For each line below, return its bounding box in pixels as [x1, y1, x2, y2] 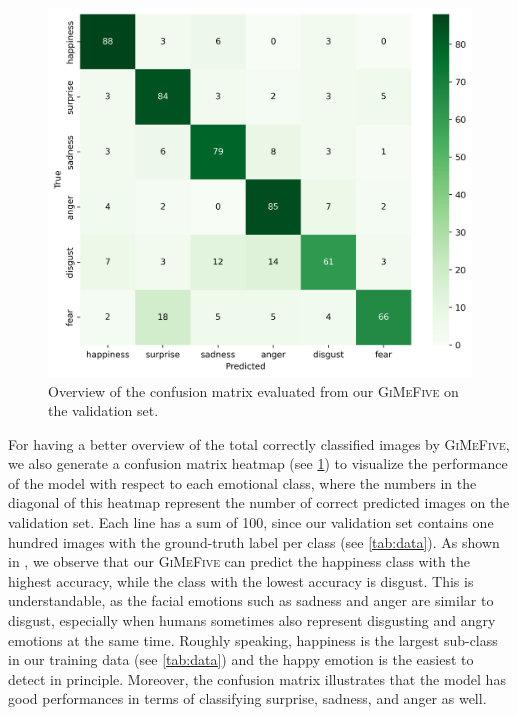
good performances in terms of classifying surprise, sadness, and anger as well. [8, 688, 487, 709]
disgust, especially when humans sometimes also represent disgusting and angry [8, 610, 496, 631]
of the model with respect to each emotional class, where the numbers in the [8, 472, 477, 493]
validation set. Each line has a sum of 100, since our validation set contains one [8, 512, 494, 533]
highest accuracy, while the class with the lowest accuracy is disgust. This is [8, 570, 474, 591]
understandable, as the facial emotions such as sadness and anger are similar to [8, 590, 494, 611]
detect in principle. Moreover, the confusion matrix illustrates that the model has [8, 668, 506, 689]
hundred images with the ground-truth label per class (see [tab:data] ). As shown [8, 531, 500, 552]
